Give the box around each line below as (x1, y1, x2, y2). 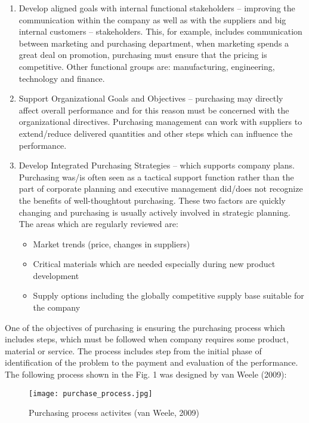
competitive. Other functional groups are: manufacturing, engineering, (18, 60, 275, 72)
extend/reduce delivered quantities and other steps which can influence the (18, 127, 293, 139)
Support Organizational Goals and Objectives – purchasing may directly (18, 92, 283, 105)
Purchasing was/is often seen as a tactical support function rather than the (18, 170, 294, 183)
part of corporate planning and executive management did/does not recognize (18, 182, 303, 195)
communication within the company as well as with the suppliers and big (18, 13, 286, 26)
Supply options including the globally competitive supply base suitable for (33, 289, 304, 302)
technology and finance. (18, 72, 105, 84)
